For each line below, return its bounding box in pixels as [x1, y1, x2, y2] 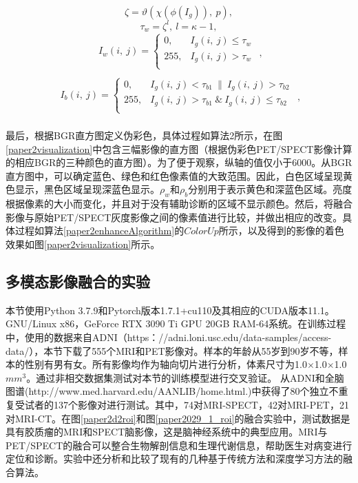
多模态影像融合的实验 [6, 271, 150, 292]
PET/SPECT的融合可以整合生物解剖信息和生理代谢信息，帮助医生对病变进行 [6, 438, 352, 452]
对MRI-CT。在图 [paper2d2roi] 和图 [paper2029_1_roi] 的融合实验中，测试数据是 [6, 411, 350, 425]
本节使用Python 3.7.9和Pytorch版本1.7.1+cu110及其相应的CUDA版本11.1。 [6, 302, 335, 317]
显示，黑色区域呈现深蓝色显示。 [14, 182, 160, 196]
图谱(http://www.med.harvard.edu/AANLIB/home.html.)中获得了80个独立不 [6, 384, 339, 398]
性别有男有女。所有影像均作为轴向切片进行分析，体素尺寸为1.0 [24, 357, 307, 371]
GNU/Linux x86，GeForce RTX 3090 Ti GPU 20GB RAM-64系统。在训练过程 [6, 316, 346, 331]
